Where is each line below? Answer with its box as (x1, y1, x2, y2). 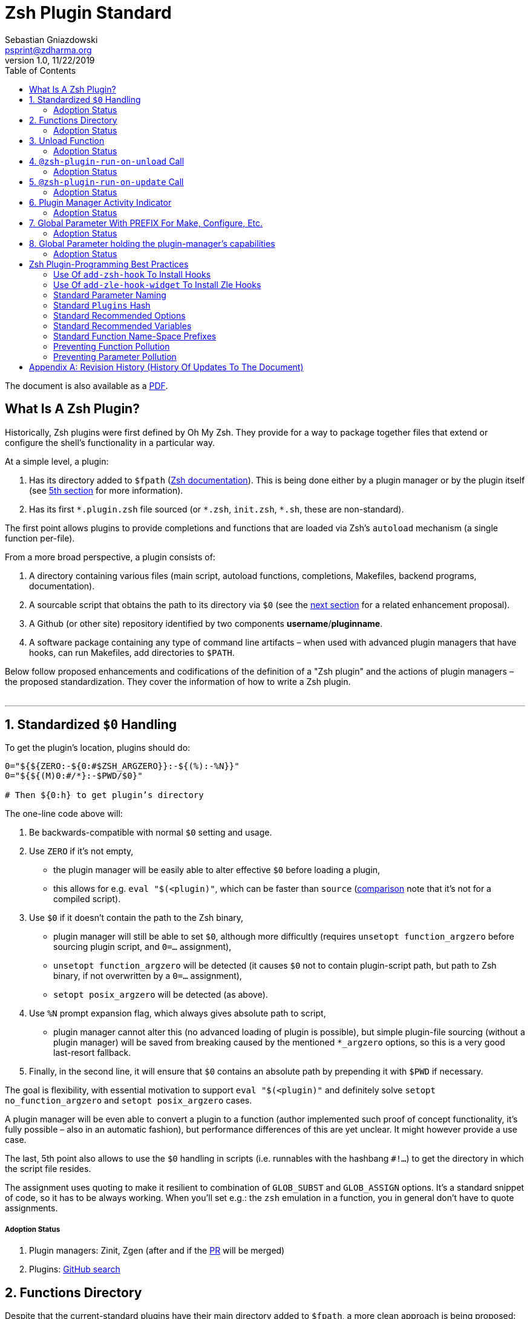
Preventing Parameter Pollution (53, 351, 177, 362)
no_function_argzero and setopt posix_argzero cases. (5, 1095, 252, 1106)
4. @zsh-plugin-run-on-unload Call (29, 155, 185, 166)
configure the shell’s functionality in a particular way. (5, 437, 215, 448)
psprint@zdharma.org (5, 44, 92, 55)
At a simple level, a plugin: (5, 456, 109, 466)
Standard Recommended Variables (53, 320, 192, 331)
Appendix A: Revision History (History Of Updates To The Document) (29, 361, 304, 372)
